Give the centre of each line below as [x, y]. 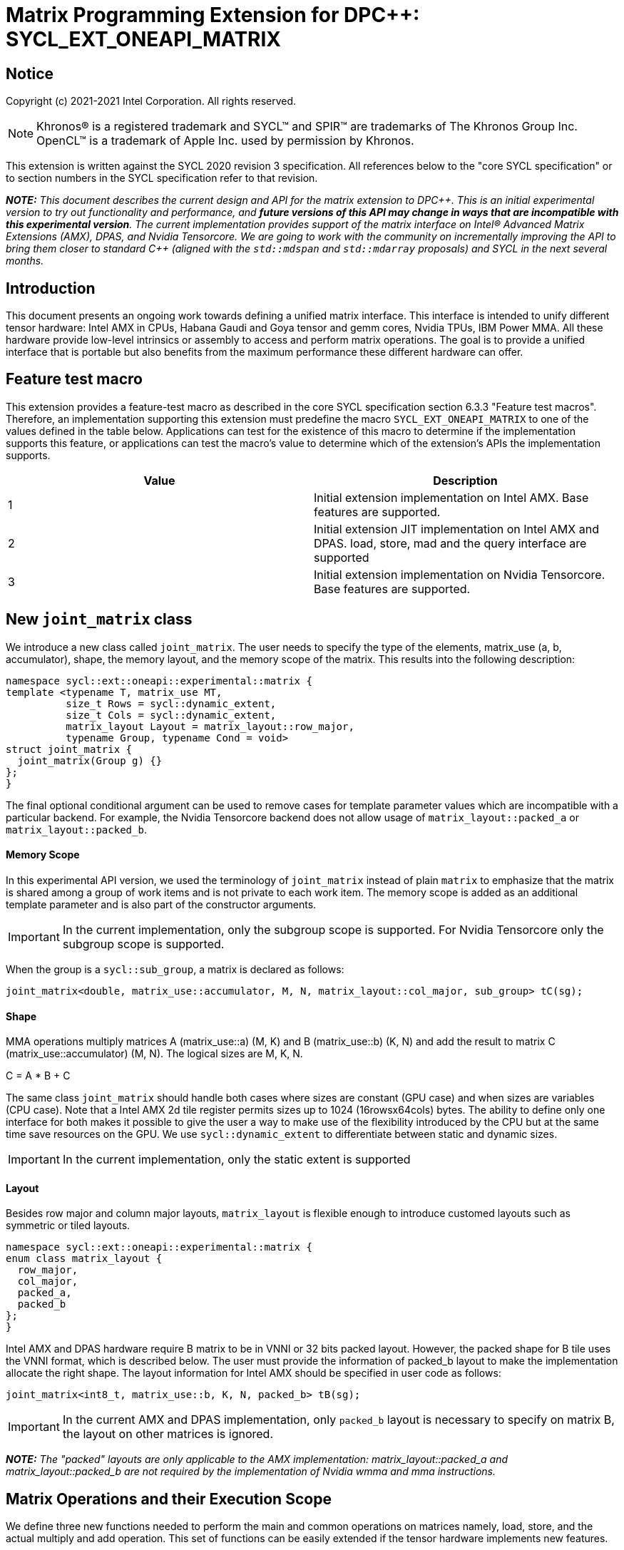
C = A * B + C [38, 1076]
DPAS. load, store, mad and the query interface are [450, 543]
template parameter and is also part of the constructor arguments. [161, 904]
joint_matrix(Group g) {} [90, 760]
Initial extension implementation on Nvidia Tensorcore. [460, 574]
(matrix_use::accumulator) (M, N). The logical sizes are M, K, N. [154, 1054]
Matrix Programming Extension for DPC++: [213, 15]
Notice [30, 73]
